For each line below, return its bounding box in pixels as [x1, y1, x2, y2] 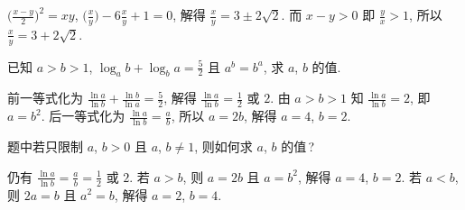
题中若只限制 [7, 137, 83, 156]
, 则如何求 [194, 137, 253, 156]
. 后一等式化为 [41, 106, 126, 125]
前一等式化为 [7, 88, 83, 107]
